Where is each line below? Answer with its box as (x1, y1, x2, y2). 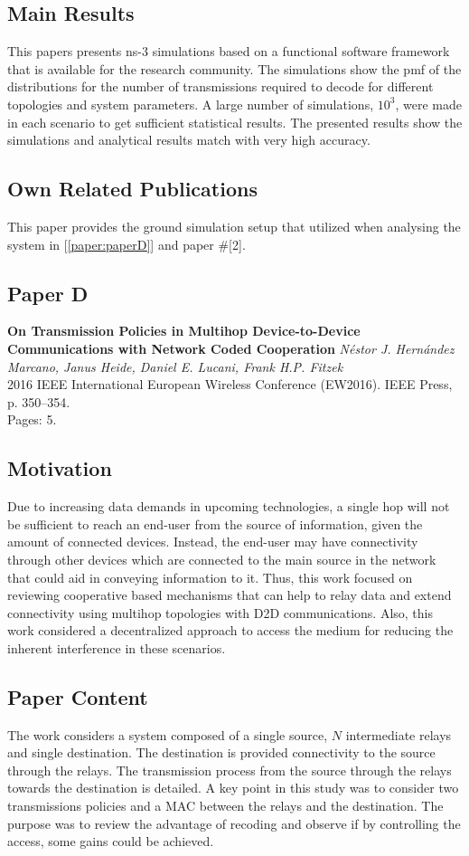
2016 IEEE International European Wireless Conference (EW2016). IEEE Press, (7, 375, 453, 394)
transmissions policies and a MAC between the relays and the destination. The (7, 796, 444, 815)
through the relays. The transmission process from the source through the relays (7, 760, 452, 779)
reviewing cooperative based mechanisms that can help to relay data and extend (7, 585, 452, 604)
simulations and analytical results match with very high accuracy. (7, 130, 371, 149)
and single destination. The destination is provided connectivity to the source (7, 743, 436, 762)
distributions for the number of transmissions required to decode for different (7, 77, 434, 96)
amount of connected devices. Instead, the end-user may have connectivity (7, 532, 418, 551)
